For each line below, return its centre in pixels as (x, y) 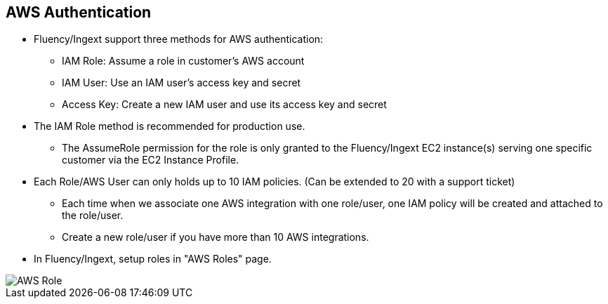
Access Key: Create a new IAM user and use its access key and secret (224, 105)
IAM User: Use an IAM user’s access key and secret (181, 83)
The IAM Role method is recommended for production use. (170, 126)
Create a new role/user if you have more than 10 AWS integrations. (216, 237)
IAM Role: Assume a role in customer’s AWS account (183, 61)
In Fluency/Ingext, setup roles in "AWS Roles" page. (153, 259)
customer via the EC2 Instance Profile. (151, 160)
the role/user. (93, 216)
